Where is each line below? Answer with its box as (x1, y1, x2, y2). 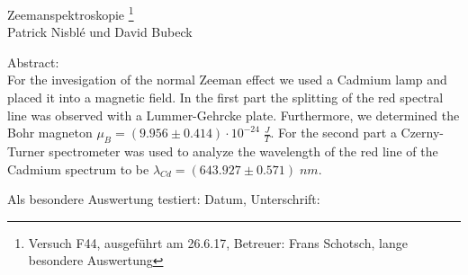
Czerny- (400, 123, 445, 142)
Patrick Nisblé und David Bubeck (7, 22, 193, 41)
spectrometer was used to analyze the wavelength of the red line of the (49, 142, 438, 161)
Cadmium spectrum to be (7, 159, 149, 178)
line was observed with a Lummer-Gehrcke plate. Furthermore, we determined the (7, 105, 460, 124)
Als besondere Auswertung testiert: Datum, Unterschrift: (7, 190, 320, 208)
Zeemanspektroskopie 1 (7, 3, 134, 23)
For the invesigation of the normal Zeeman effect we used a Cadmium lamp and (7, 70, 447, 89)
